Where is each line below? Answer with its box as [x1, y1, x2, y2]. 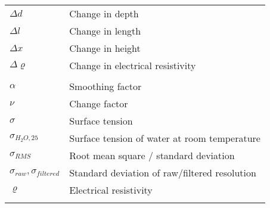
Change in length [69, 24, 141, 38]
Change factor [69, 97, 128, 110]
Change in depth [69, 7, 139, 20]
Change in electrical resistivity [69, 58, 196, 72]
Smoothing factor [69, 79, 142, 93]
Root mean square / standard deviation [69, 148, 235, 162]
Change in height [69, 41, 141, 55]
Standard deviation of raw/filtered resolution [69, 166, 256, 179]
